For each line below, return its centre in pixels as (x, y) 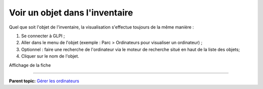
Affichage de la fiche (30, 65)
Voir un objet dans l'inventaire (71, 13)
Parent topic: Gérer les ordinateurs (44, 81)
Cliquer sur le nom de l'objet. (50, 56)
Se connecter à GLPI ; (43, 36)
